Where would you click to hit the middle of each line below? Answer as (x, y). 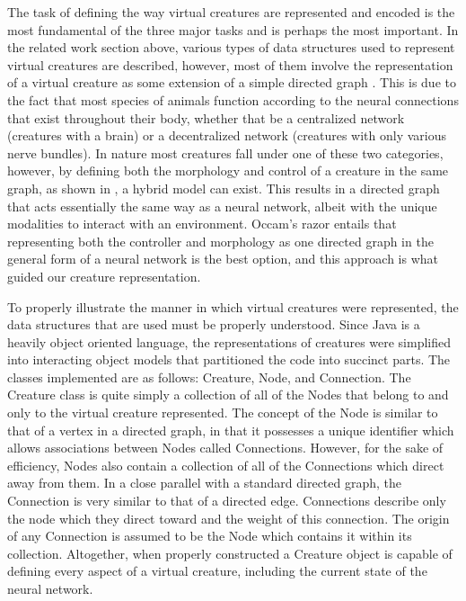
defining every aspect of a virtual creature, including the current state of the (217, 571)
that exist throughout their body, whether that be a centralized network (206, 117)
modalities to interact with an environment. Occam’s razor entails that (202, 224)
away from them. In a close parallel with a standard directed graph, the (205, 483)
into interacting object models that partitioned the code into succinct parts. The (229, 359)
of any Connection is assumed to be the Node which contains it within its (210, 536)
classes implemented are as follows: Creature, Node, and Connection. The (209, 377)
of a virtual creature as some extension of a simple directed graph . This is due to (232, 82)
